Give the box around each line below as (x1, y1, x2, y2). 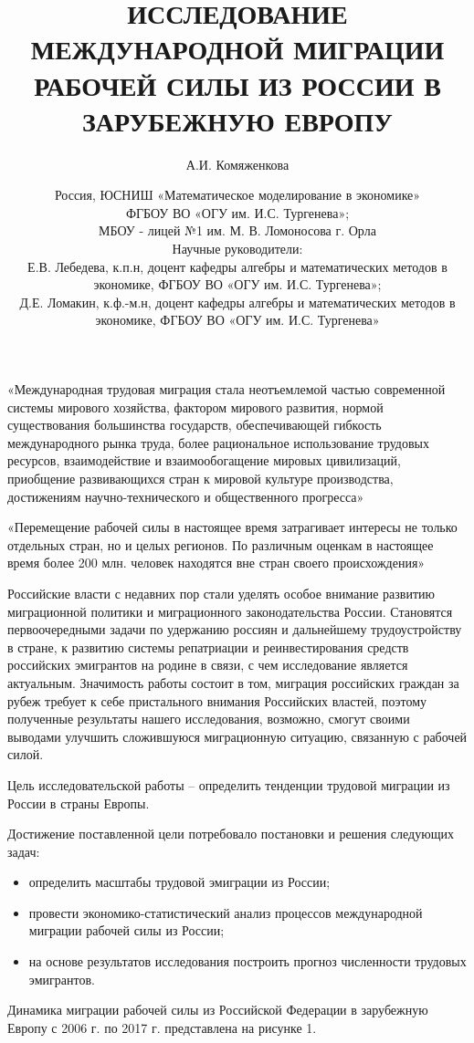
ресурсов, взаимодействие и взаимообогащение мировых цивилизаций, (7, 451, 401, 470)
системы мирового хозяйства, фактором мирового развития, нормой (7, 397, 384, 416)
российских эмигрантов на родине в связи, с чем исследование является (7, 655, 408, 674)
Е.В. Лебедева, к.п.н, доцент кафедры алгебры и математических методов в (27, 256, 448, 276)
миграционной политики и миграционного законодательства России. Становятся (7, 601, 453, 621)
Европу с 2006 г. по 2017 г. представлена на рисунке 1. (7, 1017, 317, 1037)
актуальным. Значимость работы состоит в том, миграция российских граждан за (7, 673, 459, 692)
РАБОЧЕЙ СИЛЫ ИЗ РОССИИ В (34, 66, 441, 103)
